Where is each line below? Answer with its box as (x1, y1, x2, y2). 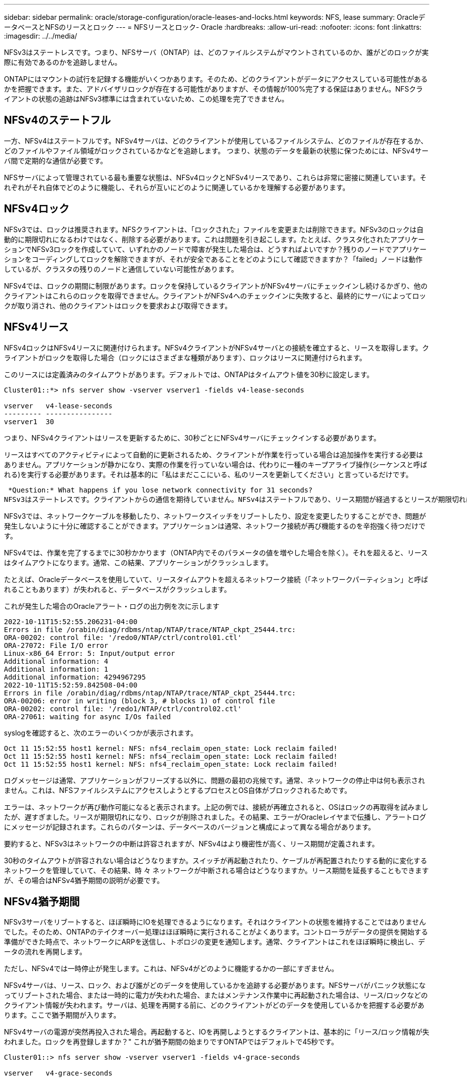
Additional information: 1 (4, 665, 108, 673)
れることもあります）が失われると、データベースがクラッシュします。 (4, 585, 231, 593)
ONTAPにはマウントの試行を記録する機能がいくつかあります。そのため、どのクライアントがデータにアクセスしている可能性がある (4, 75, 428, 83)
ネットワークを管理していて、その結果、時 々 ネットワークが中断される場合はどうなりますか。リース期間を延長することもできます (4, 866, 429, 875)
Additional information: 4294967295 (4, 673, 146, 681)
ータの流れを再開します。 (4, 947, 87, 956)
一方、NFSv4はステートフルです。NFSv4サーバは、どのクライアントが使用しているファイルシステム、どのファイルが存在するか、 (4, 136, 428, 145)
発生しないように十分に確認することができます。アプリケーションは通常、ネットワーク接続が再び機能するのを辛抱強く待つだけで (4, 521, 426, 530)
